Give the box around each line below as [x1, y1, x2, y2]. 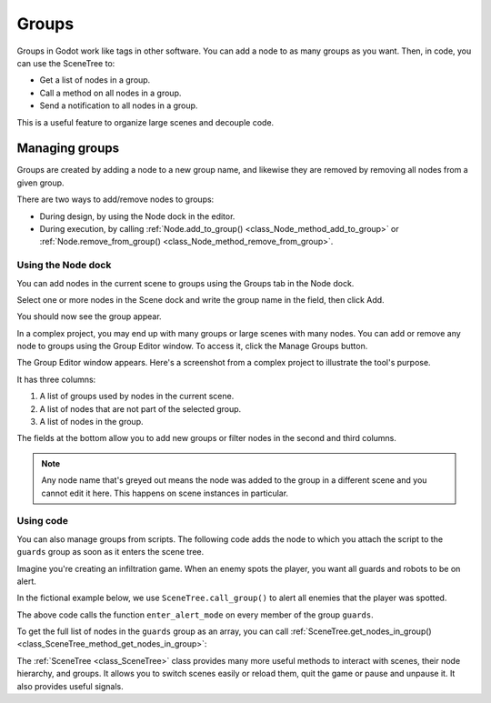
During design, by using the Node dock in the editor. [39, 210, 235, 222]
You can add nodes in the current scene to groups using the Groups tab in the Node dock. [16, 277, 355, 288]
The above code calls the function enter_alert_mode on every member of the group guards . [16, 609, 374, 620]
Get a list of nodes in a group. [39, 75, 151, 85]
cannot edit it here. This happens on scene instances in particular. [41, 487, 289, 498]
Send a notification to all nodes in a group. [39, 100, 198, 111]
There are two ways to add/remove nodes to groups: [16, 194, 215, 205]
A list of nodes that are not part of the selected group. [39, 403, 242, 414]
